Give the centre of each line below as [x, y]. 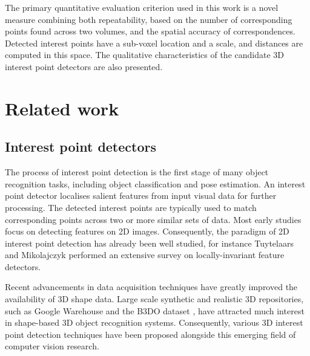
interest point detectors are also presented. [84, 66]
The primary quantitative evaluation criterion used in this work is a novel [142, 7]
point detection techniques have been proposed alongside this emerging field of [150, 334]
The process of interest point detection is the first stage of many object [137, 172]
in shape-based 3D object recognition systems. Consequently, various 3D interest [154, 322]
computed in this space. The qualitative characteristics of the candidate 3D [145, 55]
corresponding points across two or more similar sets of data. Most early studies [153, 219]
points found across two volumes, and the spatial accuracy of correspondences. [150, 31]
